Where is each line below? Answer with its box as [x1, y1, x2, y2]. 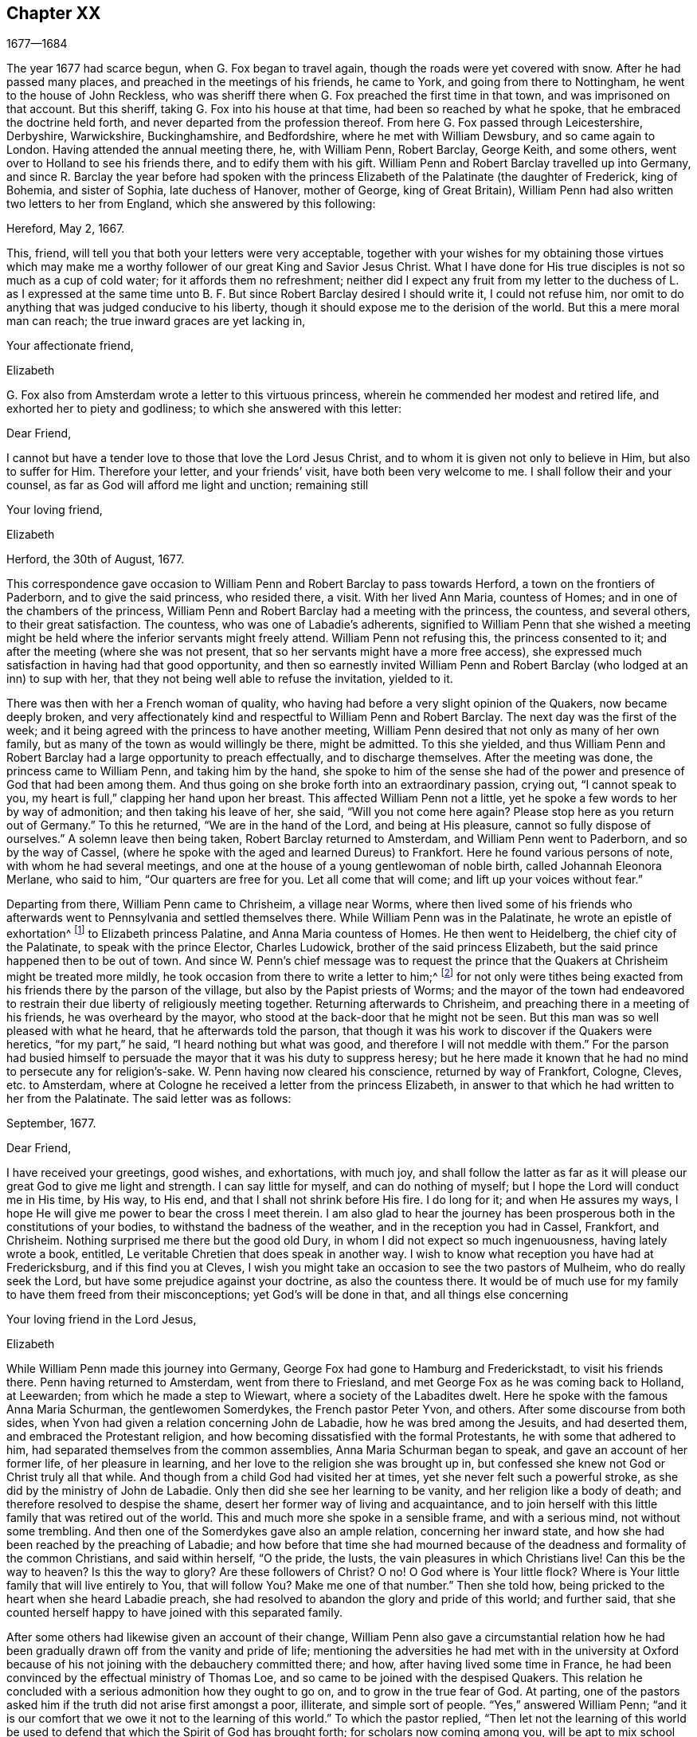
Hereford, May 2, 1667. [6, 222, 125, 236]
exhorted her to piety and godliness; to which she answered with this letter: [6, 402, 402, 416]
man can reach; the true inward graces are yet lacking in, [6, 314, 306, 328]
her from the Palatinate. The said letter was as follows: [6, 1091, 292, 1105]
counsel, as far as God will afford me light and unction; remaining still [6, 478, 369, 492]
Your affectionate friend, [6, 339, 134, 353]
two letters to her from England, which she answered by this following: [6, 197, 376, 211]
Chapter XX [6, 3, 101, 23]
